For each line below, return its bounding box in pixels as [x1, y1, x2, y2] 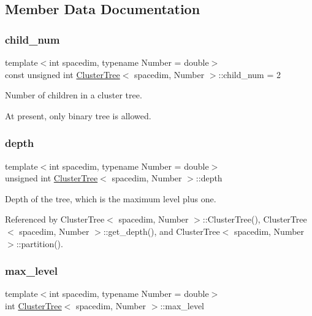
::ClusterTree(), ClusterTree [202, 213, 307, 226]
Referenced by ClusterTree [5, 213, 105, 226]
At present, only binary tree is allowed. [5, 109, 151, 122]
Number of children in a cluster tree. [5, 89, 142, 101]
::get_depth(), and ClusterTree [103, 224, 220, 237]
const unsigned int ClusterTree [5, 68, 120, 81]
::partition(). [16, 237, 63, 250]
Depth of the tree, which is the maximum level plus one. [5, 192, 216, 205]
